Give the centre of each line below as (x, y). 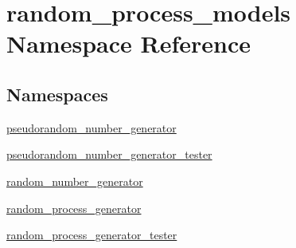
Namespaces (57, 94)
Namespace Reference (129, 43)
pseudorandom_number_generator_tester (109, 154)
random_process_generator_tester (92, 235)
